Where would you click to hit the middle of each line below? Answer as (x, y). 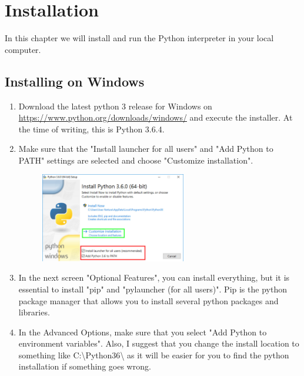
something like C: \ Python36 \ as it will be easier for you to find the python (154, 355)
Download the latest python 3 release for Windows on (115, 106)
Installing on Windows (75, 81)
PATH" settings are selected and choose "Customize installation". (136, 160)
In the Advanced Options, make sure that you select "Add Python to (143, 332)
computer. (23, 49)
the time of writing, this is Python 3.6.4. (91, 129)
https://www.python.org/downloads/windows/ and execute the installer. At (156, 117)
